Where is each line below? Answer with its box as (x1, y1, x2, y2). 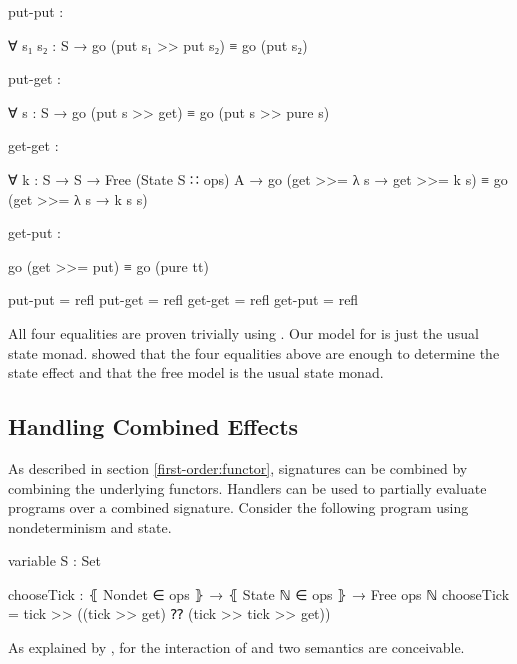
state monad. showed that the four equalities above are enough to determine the (8, 342, 500, 363)
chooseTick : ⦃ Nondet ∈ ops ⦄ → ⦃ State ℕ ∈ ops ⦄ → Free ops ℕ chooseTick (8, 583, 510, 604)
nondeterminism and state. (8, 516, 172, 537)
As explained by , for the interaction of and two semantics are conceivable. (8, 637, 465, 658)
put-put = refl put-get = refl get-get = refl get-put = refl (8, 289, 359, 310)
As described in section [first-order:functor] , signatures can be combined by (8, 457, 468, 478)
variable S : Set (8, 550, 101, 571)
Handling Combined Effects (8, 411, 299, 442)
